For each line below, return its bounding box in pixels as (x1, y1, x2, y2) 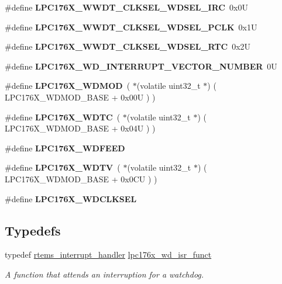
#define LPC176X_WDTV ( (5, 161, 121, 174)
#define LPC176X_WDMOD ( (5, 79, 130, 92)
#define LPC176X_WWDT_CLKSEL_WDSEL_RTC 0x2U (5, 40, 251, 53)
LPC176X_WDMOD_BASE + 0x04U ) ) (5, 122, 156, 134)
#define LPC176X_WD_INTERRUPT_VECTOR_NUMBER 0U (5, 60, 277, 72)
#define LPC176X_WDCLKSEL (5, 192, 137, 205)
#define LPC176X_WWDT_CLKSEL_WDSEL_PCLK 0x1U (5, 20, 257, 33)
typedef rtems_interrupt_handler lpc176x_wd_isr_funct (5, 248, 212, 261)
